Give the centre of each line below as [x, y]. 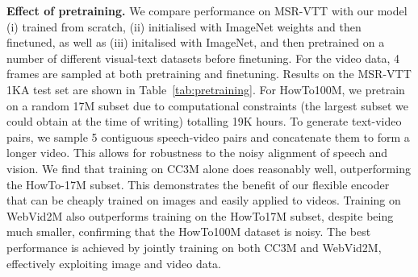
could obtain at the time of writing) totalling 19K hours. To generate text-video [204, 121]
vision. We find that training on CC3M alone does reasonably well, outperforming [209, 168]
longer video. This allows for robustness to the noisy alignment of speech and [197, 153]
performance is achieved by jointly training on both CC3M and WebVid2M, [194, 247]
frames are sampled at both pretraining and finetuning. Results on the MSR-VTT [209, 74]
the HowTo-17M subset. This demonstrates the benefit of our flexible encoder [198, 184]
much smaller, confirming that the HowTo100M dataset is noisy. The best [189, 232]
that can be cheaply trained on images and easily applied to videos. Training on [204, 200]
